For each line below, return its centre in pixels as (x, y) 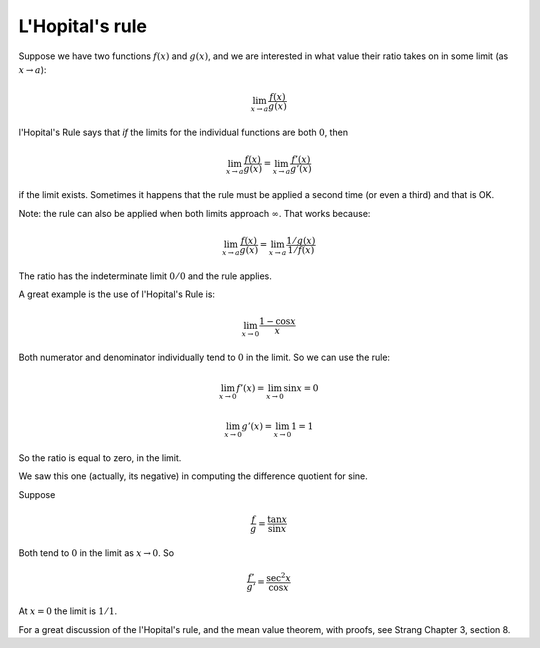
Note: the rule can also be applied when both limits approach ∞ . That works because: (194, 213)
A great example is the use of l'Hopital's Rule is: (116, 294)
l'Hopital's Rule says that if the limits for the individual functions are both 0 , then (183, 132)
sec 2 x (279, 577)
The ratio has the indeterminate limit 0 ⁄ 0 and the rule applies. (145, 276)
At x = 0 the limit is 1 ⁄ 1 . (68, 611)
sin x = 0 (301, 388)
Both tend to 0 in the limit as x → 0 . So (96, 552)
